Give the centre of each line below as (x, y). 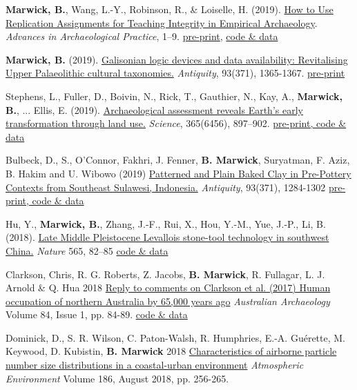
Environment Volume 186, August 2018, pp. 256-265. (117, 378)
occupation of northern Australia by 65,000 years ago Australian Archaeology (168, 301)
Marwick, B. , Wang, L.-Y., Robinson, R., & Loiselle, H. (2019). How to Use (170, 9)
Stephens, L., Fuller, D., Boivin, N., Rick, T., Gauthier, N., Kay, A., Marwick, (174, 96)
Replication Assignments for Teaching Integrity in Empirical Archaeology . (162, 22)
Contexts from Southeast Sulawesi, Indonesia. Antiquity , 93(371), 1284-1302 (166, 187)
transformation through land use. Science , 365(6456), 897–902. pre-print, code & (176, 123)
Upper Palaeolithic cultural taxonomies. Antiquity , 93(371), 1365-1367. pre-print (175, 73)
